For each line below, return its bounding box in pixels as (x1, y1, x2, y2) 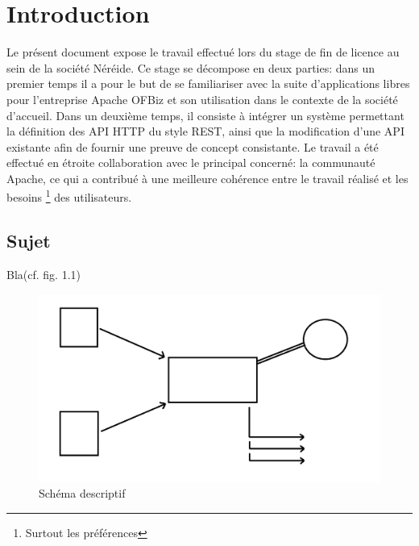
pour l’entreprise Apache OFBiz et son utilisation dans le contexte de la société (6, 90, 398, 107)
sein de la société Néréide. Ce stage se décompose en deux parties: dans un (6, 59, 375, 76)
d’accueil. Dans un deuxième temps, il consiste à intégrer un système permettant (6, 106, 404, 123)
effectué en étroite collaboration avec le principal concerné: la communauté (6, 154, 375, 171)
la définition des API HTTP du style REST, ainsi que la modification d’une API (6, 123, 404, 140)
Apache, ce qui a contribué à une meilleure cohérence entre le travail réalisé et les (6, 169, 409, 186)
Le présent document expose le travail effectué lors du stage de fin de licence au (6, 44, 400, 60)
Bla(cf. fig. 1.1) (6, 265, 81, 282)
